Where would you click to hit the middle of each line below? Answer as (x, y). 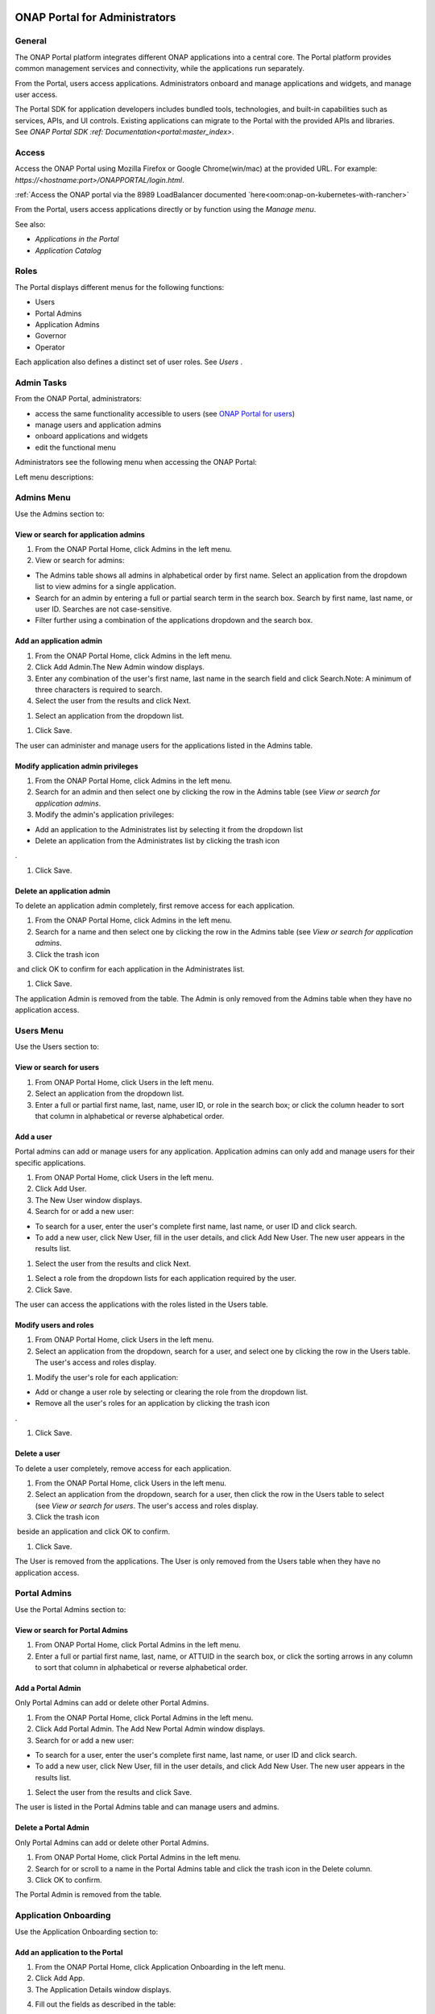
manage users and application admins (98, 425)
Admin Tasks (41, 383)
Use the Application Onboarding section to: (87, 1931)
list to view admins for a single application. (106, 586)
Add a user (33, 1137)
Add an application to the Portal (69, 1952)
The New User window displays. (89, 1200)
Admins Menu (43, 498)
